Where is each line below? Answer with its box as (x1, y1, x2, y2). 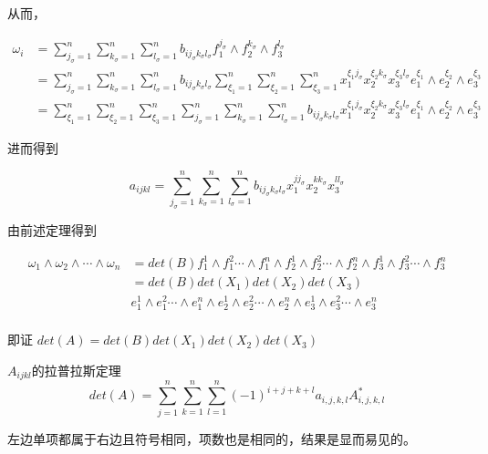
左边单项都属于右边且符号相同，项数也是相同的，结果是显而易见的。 (7, 428, 416, 448)
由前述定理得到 (7, 220, 97, 239)
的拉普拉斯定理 (31, 360, 121, 379)
